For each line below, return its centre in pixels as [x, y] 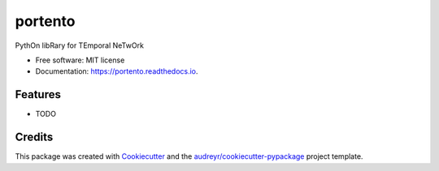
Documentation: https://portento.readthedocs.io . [117, 71]
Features [38, 94]
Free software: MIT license [80, 60]
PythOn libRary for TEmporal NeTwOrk [79, 45]
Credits [34, 137]
